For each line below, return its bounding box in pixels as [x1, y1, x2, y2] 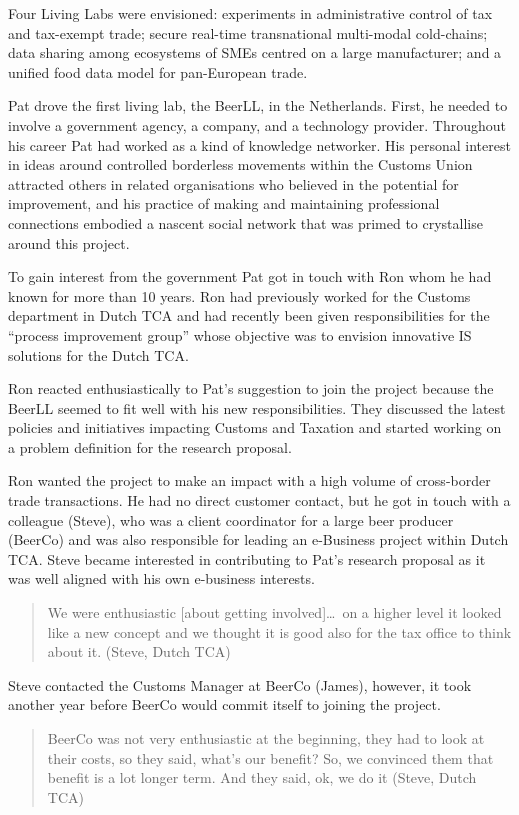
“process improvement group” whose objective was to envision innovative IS [8, 324, 472, 345]
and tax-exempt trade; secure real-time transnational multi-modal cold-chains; [8, 22, 488, 43]
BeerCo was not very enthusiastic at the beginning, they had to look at [47, 728, 485, 748]
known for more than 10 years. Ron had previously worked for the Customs [8, 285, 471, 306]
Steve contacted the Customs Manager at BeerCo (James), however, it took [8, 674, 472, 695]
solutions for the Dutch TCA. [8, 344, 189, 365]
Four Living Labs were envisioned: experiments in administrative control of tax [8, 3, 493, 23]
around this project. [8, 232, 130, 253]
